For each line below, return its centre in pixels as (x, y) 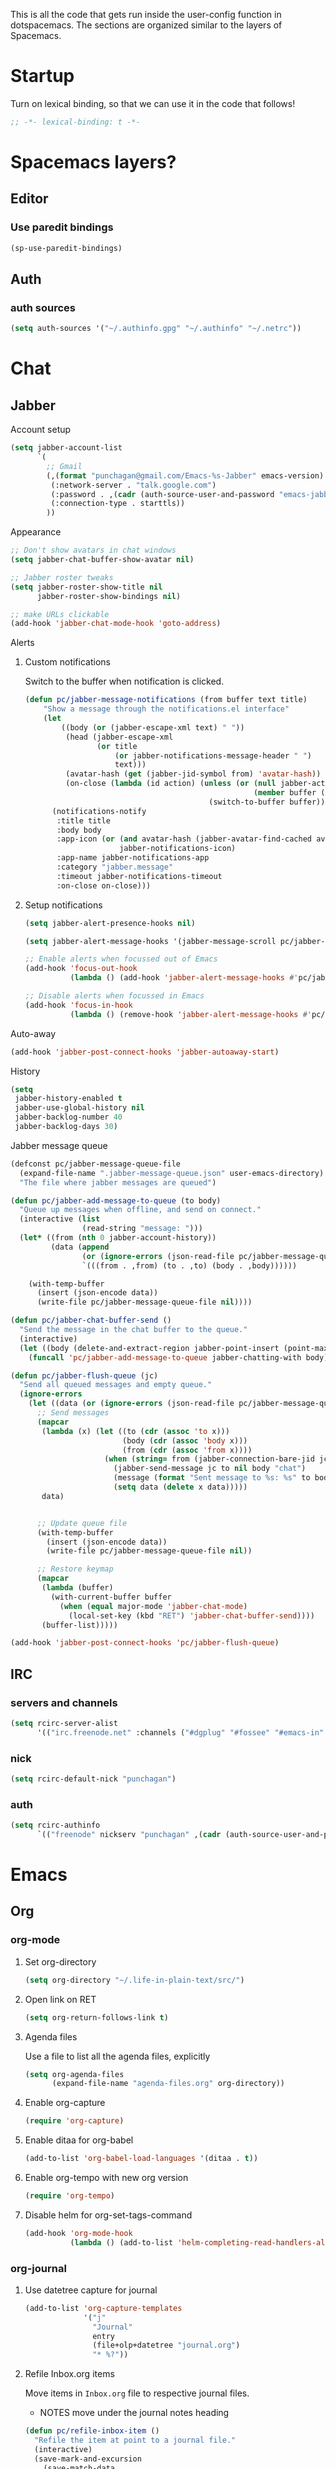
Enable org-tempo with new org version (106, 2178)
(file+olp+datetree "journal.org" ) (166, 2345)
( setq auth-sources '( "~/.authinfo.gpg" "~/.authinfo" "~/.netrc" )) (156, 329)
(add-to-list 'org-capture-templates (103, 2308)
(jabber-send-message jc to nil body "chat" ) (210, 1469)
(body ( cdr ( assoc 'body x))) (184, 1440)
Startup (42, 76)
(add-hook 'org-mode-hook (78, 2233)
